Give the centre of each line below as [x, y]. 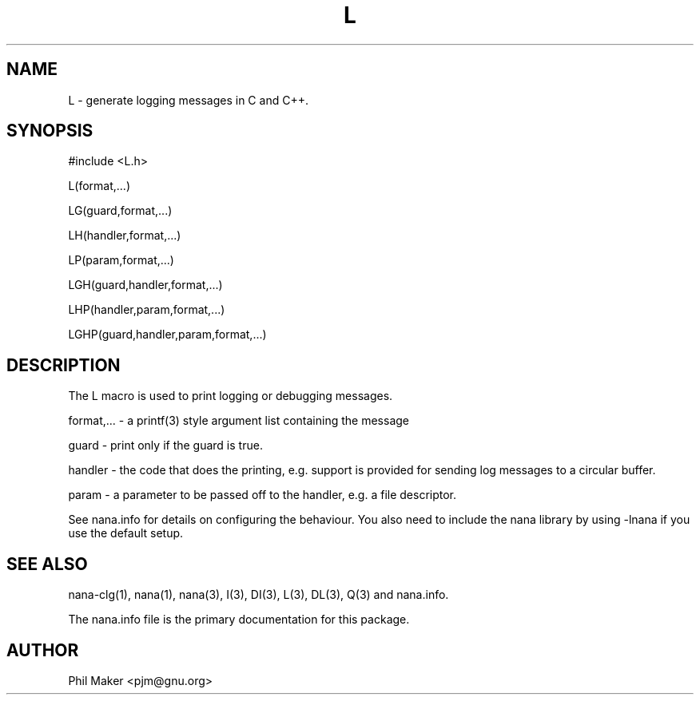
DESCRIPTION [64, 365]
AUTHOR [43, 650]
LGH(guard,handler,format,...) [145, 285]
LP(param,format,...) [121, 260]
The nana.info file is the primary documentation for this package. [239, 620]
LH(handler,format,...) [125, 236]
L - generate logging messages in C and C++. [188, 100]
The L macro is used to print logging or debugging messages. [231, 396]
